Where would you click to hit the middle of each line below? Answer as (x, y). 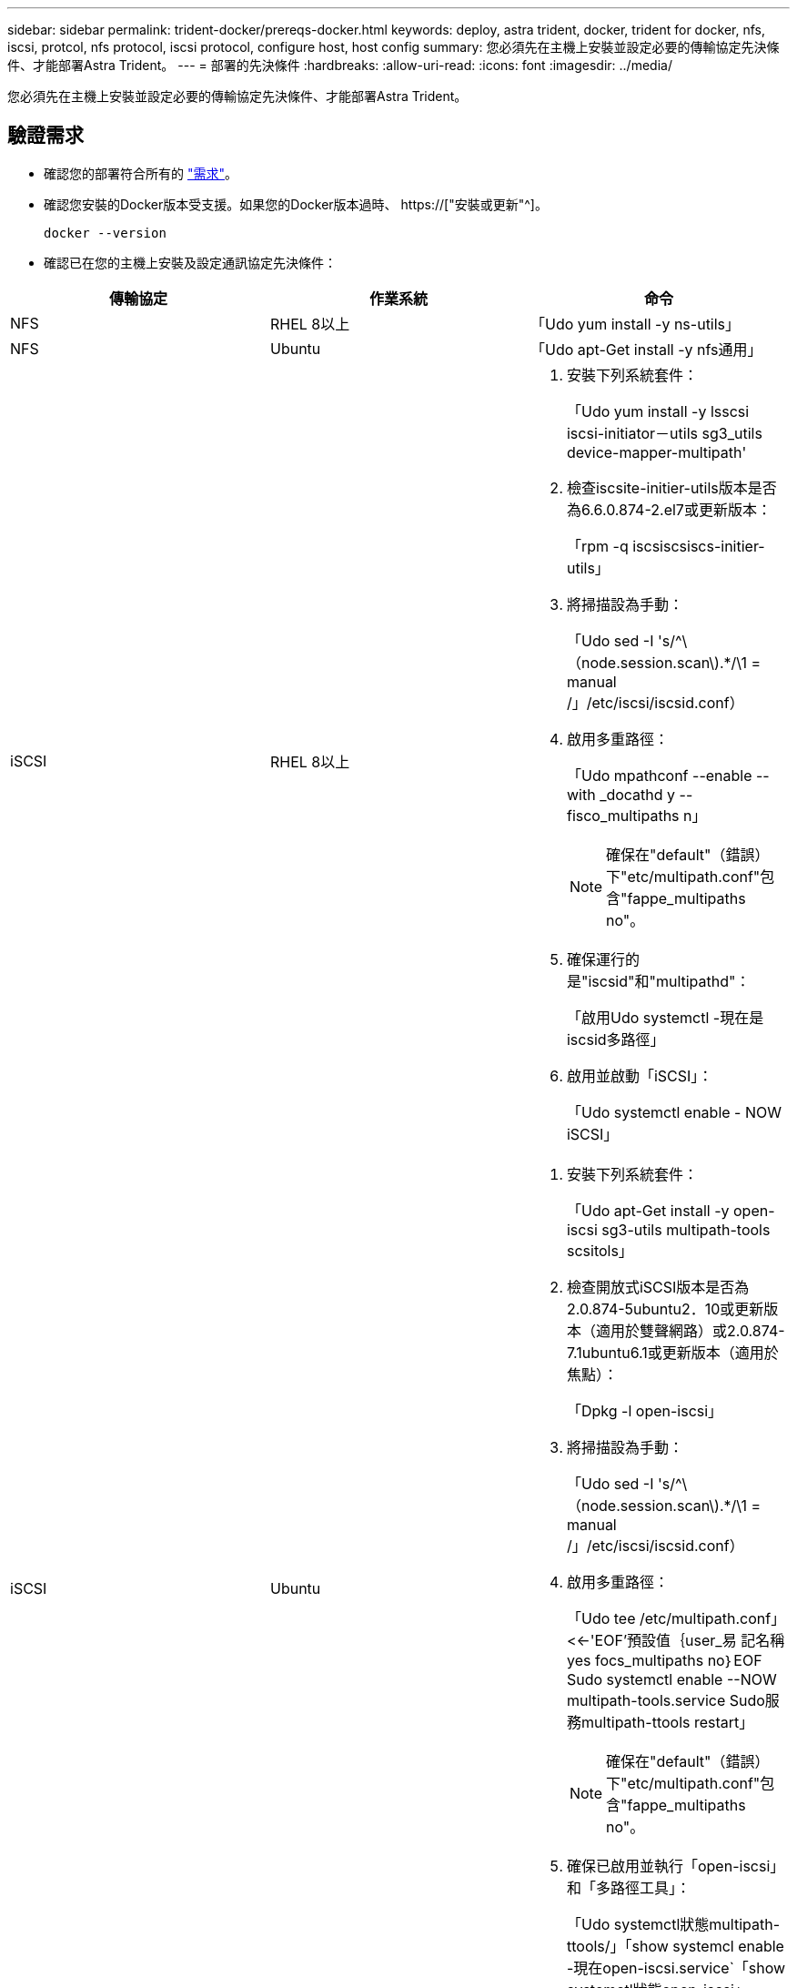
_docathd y (638, 794)
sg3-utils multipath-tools (686, 1229)
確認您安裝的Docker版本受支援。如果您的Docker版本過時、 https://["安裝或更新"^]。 (296, 204)
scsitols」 (600, 1250)
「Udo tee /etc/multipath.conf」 (676, 1618)
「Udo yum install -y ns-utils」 (635, 324)
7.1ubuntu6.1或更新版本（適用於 (672, 1352)
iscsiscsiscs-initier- (699, 546)
